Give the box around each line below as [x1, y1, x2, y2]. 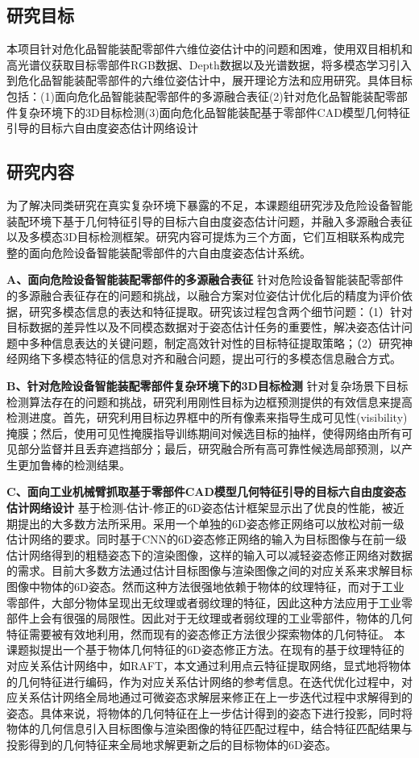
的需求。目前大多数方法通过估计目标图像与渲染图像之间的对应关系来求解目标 [6, 562, 413, 579]
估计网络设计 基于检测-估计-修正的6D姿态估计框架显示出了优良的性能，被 [6, 499, 393, 516]
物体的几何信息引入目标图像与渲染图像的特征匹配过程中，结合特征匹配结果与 [6, 720, 413, 737]
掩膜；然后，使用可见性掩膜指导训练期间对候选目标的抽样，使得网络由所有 [6, 424, 401, 441]
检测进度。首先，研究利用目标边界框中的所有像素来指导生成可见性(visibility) [6, 409, 408, 426]
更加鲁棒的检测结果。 [17, 456, 131, 473]
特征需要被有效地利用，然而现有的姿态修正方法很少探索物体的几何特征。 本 [6, 625, 405, 642]
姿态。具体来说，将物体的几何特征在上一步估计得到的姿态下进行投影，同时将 [6, 704, 413, 721]
